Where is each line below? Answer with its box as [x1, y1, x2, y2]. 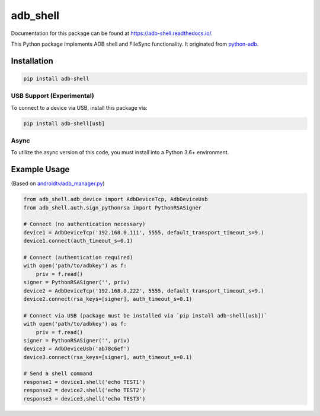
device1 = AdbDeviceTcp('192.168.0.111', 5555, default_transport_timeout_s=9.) [23, 229, 264, 236]
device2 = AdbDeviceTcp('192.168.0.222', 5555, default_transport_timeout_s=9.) [23, 287, 264, 294]
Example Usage [11, 164, 70, 174]
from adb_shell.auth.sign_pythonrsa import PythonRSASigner [23, 204, 202, 211]
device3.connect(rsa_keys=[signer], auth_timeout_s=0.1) [23, 354, 193, 360]
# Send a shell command [23, 370, 93, 377]
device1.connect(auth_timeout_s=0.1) [23, 237, 133, 244]
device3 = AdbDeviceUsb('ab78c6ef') [23, 345, 130, 353]
